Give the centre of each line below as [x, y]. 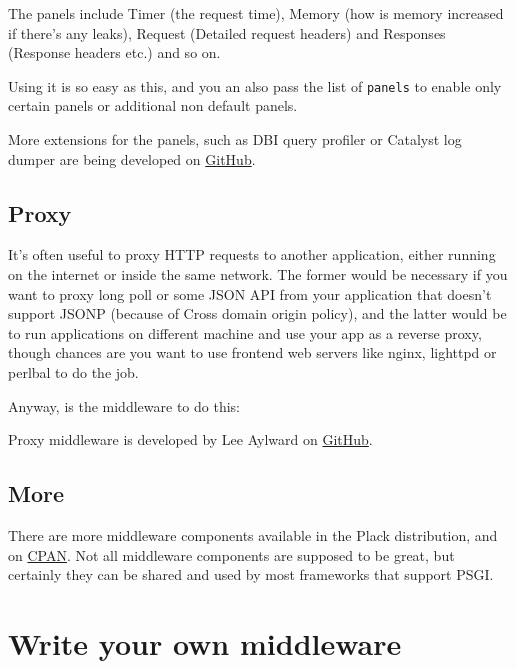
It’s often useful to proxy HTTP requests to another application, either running [252, 254]
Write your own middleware [205, 642]
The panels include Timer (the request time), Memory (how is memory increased [256, 13]
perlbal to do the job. [73, 371]
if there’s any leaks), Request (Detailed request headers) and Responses [227, 32]
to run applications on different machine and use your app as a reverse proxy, [245, 332]
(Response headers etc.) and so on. [114, 52]
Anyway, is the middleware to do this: [124, 405]
